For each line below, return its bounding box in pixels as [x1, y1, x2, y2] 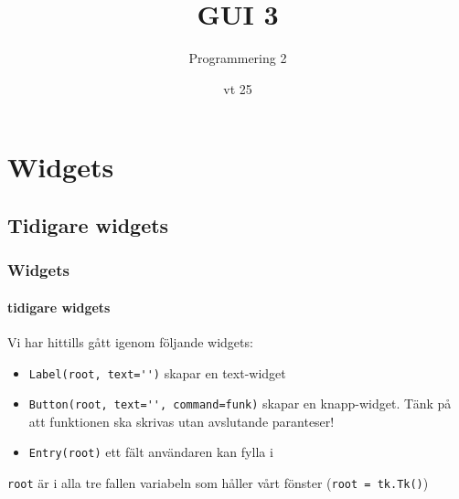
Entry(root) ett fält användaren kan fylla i [28, 442, 273, 462]
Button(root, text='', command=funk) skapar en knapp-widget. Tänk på [28, 394, 452, 413]
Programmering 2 [188, 48, 287, 68]
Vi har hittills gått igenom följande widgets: [7, 332, 253, 351]
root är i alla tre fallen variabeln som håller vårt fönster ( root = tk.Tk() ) [7, 473, 429, 493]
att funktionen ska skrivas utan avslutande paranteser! [28, 411, 335, 430]
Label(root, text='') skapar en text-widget [28, 363, 286, 382]
